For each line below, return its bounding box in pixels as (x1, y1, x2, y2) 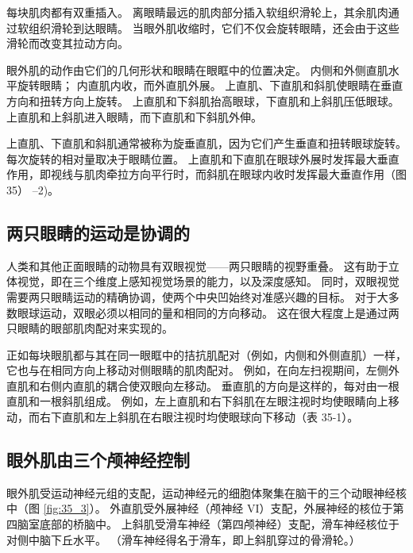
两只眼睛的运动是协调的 (6, 220, 190, 244)
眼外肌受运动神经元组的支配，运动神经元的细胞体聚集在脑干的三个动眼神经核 (6, 484, 407, 501)
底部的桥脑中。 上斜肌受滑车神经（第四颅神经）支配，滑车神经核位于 (39, 516, 399, 532)
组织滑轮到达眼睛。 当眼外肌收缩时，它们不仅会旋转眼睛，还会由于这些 (28, 19, 399, 36)
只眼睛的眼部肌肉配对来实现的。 (6, 320, 173, 336)
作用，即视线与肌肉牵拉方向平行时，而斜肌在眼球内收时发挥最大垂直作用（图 (6, 166, 407, 182)
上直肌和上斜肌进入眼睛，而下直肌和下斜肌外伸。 (6, 108, 262, 125)
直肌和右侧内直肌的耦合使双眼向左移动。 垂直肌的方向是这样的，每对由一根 (6, 377, 399, 394)
